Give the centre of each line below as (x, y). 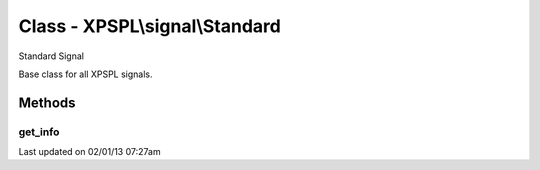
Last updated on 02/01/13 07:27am (89, 152)
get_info (39, 132)
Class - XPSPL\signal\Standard (150, 26)
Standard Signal (51, 56)
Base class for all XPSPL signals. (86, 74)
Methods (47, 102)
